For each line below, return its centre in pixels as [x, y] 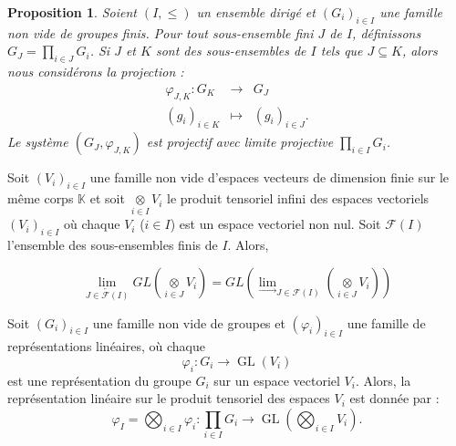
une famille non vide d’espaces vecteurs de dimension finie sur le [269, 177]
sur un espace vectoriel [277, 380]
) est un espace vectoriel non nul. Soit [275, 224]
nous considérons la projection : [96, 72]
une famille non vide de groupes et [189, 322]
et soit [107, 198]
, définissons [387, 32]
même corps [41, 198]
